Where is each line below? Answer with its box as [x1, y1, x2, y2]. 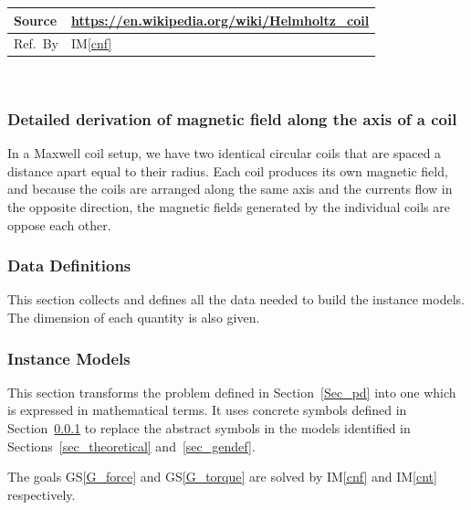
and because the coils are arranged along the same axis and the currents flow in [7, 179, 453, 198]
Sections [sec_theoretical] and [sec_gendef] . [7, 436, 256, 455]
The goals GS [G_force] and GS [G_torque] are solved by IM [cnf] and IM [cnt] [7, 467, 437, 486]
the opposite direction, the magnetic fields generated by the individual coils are [7, 197, 450, 217]
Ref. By [14, 34, 58, 53]
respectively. [7, 484, 76, 504]
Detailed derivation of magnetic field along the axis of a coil [7, 107, 457, 130]
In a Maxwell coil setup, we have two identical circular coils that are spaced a [7, 143, 442, 163]
